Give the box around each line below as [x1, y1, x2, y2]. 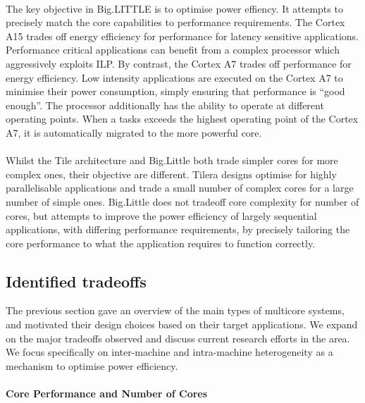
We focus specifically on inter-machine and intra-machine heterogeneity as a [6, 345, 333, 359]
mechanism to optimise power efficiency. [6, 358, 178, 373]
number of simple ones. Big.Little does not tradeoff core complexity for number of [6, 194, 359, 209]
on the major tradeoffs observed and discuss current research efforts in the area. [6, 330, 350, 345]
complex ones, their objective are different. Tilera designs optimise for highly [6, 166, 337, 181]
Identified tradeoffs [6, 270, 147, 292]
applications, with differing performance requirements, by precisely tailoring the [6, 222, 350, 237]
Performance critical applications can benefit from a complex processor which [6, 42, 340, 57]
